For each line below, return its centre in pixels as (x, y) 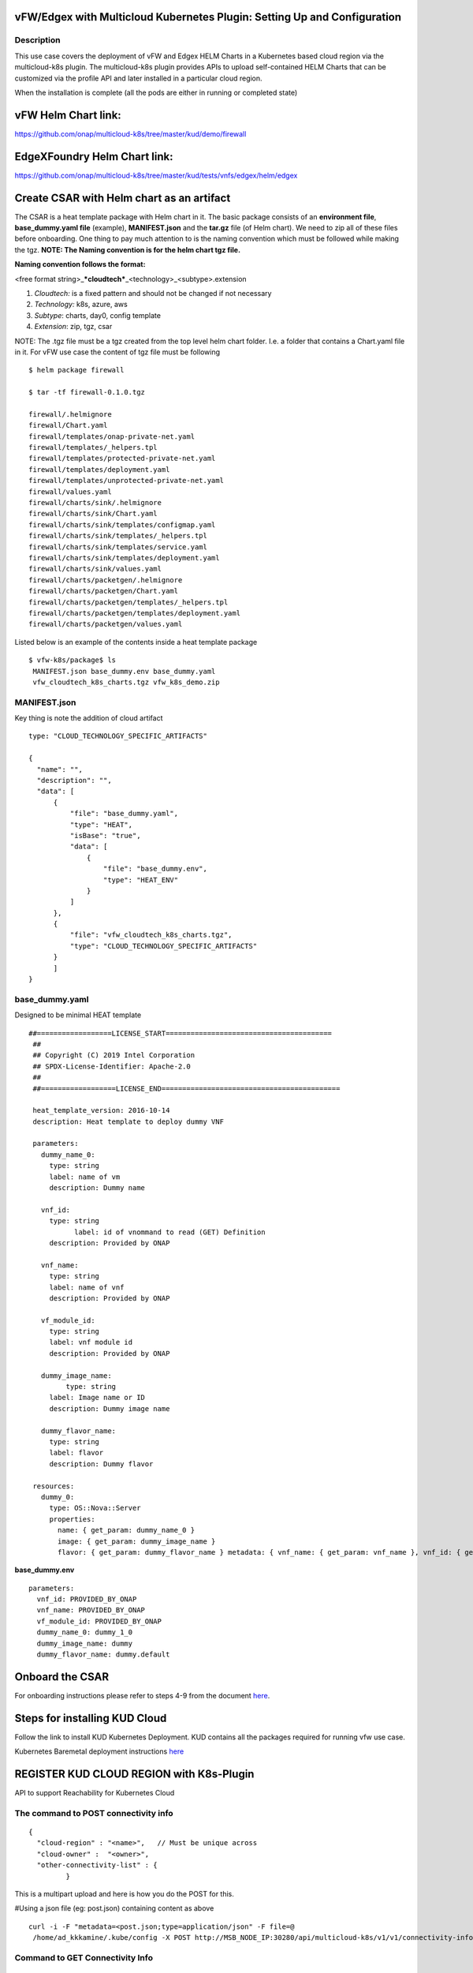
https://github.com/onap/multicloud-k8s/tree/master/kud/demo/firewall (130, 133)
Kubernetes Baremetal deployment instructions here (99, 1751)
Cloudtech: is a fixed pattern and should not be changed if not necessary (153, 293)
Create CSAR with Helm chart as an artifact (123, 198)
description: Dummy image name (110, 1408)
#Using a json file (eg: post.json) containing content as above (114, 1908)
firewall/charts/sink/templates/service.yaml (118, 547)
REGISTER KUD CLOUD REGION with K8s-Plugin (134, 1775)
